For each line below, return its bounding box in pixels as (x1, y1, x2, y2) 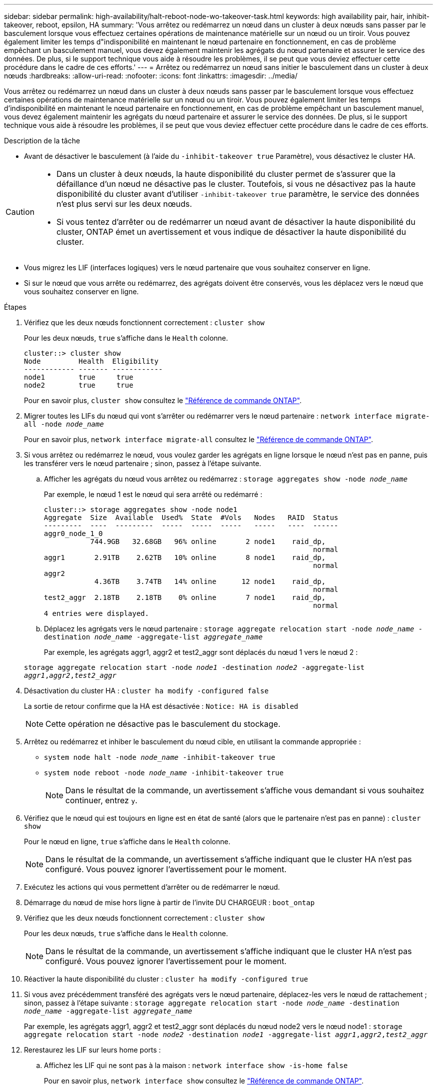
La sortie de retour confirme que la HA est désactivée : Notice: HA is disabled (24, 702, 298, 710)
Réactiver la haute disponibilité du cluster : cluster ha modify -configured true (24, 975, 308, 983)
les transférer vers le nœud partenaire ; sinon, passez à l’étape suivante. (24, 459, 261, 468)
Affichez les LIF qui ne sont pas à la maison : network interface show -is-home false (44, 1061, 348, 1070)
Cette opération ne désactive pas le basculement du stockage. (45, 719, 281, 729)
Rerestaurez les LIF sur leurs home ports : (24, 1046, 161, 1054)
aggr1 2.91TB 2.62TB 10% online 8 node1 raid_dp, (44, 553, 326, 561)
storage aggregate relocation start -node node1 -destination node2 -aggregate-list (24, 663, 365, 671)
